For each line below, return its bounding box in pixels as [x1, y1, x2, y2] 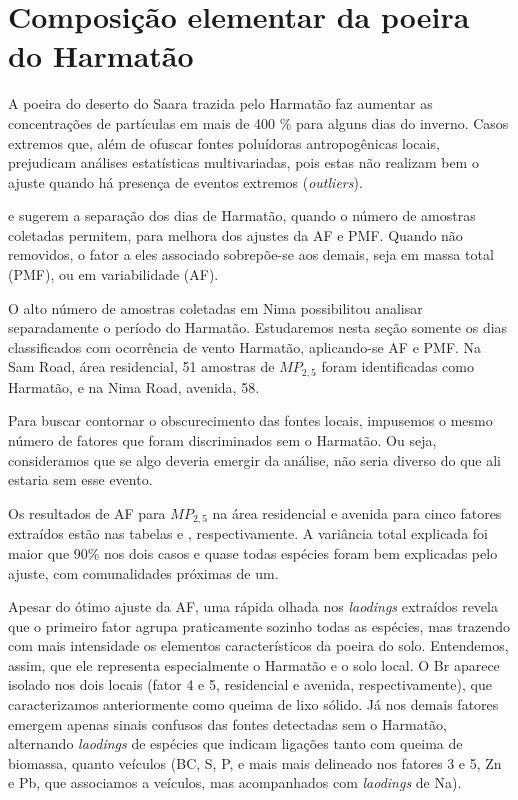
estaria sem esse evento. [8, 469, 153, 490]
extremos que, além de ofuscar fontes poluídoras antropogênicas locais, [8, 132, 440, 153]
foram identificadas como [321, 356, 474, 377]
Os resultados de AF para [8, 502, 166, 523]
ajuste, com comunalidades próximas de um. [8, 562, 279, 583]
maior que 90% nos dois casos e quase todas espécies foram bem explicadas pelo [8, 542, 498, 563]
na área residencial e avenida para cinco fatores [212, 502, 502, 523]
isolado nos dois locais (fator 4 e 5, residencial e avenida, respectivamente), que [8, 674, 492, 695]
